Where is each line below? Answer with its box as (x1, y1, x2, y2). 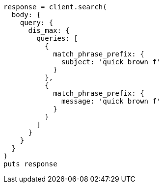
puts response (3, 160, 57, 168)
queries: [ (36, 34, 78, 42)
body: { (11, 11, 41, 19)
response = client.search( (3, 3, 107, 11)
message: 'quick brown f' (61, 97, 161, 105)
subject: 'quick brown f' (61, 58, 161, 66)
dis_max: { (28, 27, 70, 34)
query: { (20, 19, 54, 27)
